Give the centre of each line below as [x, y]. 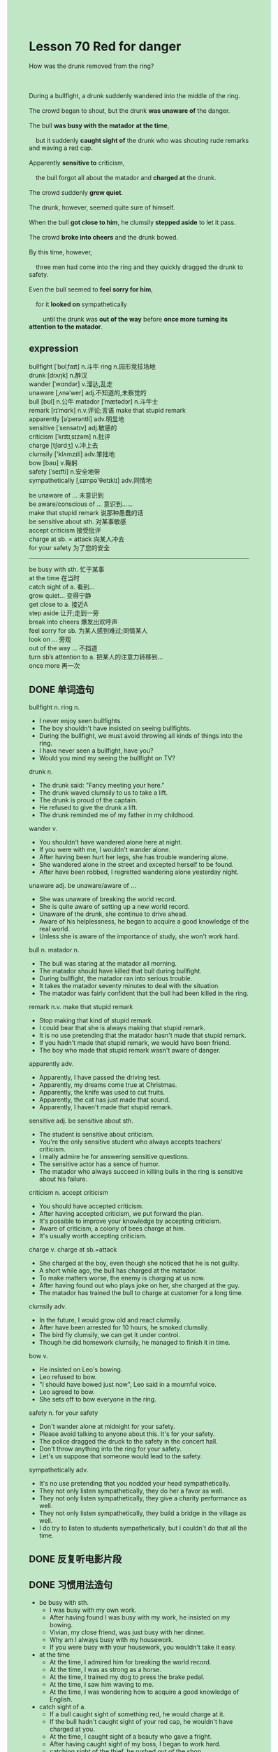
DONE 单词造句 [62, 690]
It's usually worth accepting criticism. [93, 1236]
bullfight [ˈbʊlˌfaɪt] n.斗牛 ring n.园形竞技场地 [92, 366]
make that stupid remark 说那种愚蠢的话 [86, 512]
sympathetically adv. [59, 1470]
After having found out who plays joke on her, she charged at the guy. [139, 1285]
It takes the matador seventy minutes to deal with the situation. [130, 985]
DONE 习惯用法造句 [71, 1585]
